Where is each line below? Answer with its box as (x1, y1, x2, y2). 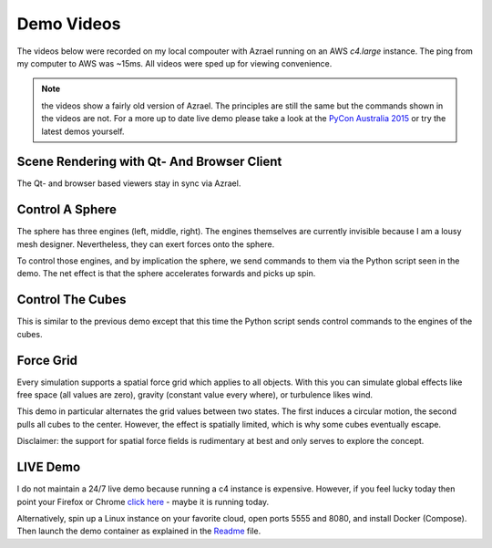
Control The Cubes (16, 292, 127, 307)
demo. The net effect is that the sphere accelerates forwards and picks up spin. (16, 268, 316, 279)
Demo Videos (16, 14, 121, 34)
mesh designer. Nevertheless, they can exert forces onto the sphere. (16, 238, 275, 250)
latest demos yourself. (41, 126, 125, 137)
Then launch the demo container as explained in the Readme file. (16, 525, 261, 537)
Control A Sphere (16, 202, 118, 218)
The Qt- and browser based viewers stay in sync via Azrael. (16, 178, 241, 189)
